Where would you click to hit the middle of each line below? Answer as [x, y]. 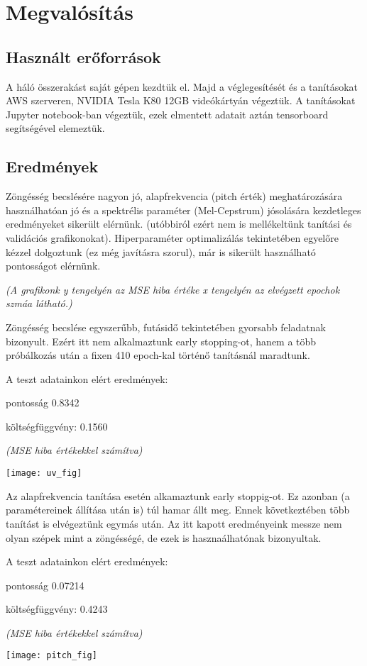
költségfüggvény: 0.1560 [57, 426]
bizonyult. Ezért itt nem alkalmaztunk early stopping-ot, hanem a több [161, 341]
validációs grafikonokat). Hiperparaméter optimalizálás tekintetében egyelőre [172, 237]
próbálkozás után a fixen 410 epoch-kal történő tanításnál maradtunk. [158, 355]
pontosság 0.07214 [45, 585]
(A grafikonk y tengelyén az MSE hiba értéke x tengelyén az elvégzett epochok [173, 289]
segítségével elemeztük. [55, 128]
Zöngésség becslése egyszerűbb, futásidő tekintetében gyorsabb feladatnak [166, 327]
